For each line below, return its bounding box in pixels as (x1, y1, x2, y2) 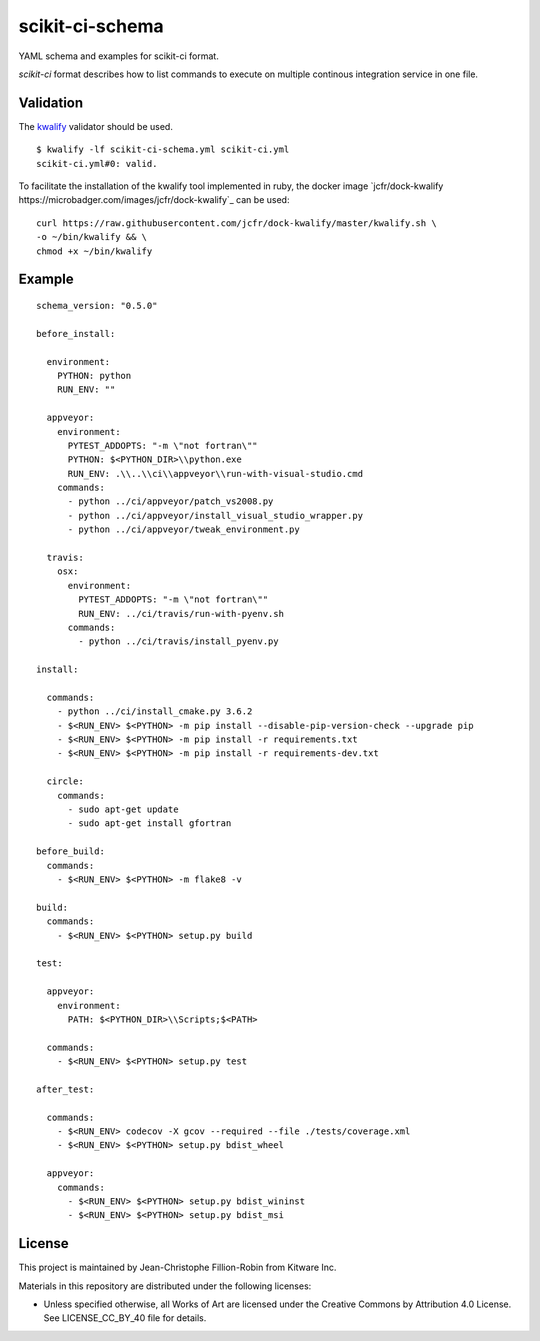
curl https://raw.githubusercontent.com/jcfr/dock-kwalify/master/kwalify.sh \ (36, 217, 437, 229)
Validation (18, 94, 84, 111)
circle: (46, 776, 84, 787)
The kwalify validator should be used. (18, 120, 174, 132)
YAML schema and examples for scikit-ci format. (18, 50, 219, 62)
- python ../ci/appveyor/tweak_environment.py (67, 524, 300, 535)
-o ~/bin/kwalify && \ (36, 231, 148, 243)
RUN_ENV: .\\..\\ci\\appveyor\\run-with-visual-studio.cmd (67, 468, 364, 479)
